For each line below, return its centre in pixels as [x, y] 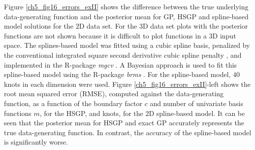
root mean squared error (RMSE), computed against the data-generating [114, 94]
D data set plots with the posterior [195, 26]
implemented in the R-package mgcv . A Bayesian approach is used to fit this [120, 64]
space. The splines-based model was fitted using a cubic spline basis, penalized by [127, 45]
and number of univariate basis [197, 103]
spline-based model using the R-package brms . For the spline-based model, [117, 74]
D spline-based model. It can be [197, 113]
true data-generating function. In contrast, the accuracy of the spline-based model [128, 132]
